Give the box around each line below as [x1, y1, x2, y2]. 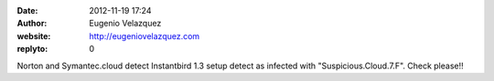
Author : [16, 18, 48, 29]
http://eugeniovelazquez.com [89, 30, 200, 41]
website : [16, 30, 51, 41]
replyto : [16, 44, 48, 55]
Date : [16, 5, 38, 15]
